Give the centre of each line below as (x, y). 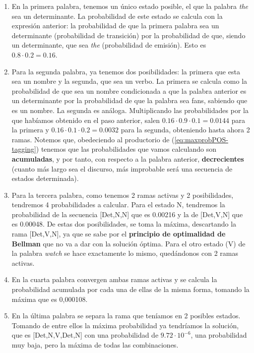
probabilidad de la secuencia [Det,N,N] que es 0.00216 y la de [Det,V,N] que (127, 214)
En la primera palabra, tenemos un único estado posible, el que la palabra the (130, 6)
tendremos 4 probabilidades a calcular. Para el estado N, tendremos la (118, 205)
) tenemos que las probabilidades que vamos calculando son (126, 149)
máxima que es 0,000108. (50, 299)
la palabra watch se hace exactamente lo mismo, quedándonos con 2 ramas (125, 253)
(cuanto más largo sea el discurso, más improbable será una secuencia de (122, 168)
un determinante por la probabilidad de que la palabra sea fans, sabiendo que (129, 100)
